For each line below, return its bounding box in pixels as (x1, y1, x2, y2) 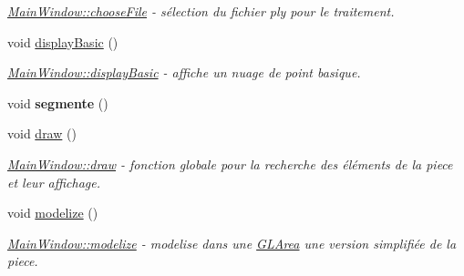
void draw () (7, 124, 77, 143)
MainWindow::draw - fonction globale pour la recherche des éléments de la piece (7, 154, 453, 173)
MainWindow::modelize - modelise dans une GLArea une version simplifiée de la (7, 233, 457, 252)
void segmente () (7, 93, 108, 112)
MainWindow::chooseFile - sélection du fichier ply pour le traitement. (7, 2, 395, 20)
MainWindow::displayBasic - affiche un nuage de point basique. (7, 63, 361, 82)
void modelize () (7, 203, 98, 222)
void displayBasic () (7, 32, 119, 51)
